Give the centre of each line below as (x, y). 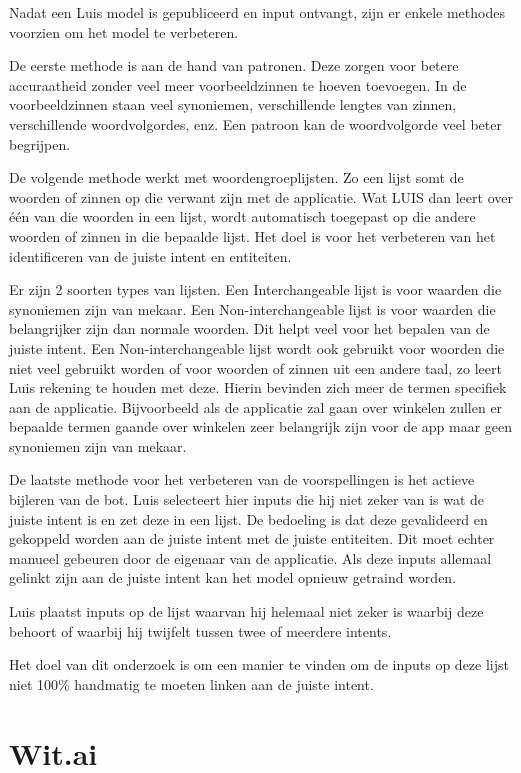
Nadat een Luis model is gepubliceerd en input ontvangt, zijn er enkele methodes (257, 12)
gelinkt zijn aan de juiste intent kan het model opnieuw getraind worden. (233, 577)
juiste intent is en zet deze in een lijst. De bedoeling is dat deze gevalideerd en (248, 518)
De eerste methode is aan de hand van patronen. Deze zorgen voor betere (234, 65)
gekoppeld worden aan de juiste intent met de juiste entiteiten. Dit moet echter (252, 538)
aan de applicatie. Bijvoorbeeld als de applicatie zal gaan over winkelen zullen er (256, 406)
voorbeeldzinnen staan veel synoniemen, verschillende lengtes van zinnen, (233, 104)
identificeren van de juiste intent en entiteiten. (150, 255)
